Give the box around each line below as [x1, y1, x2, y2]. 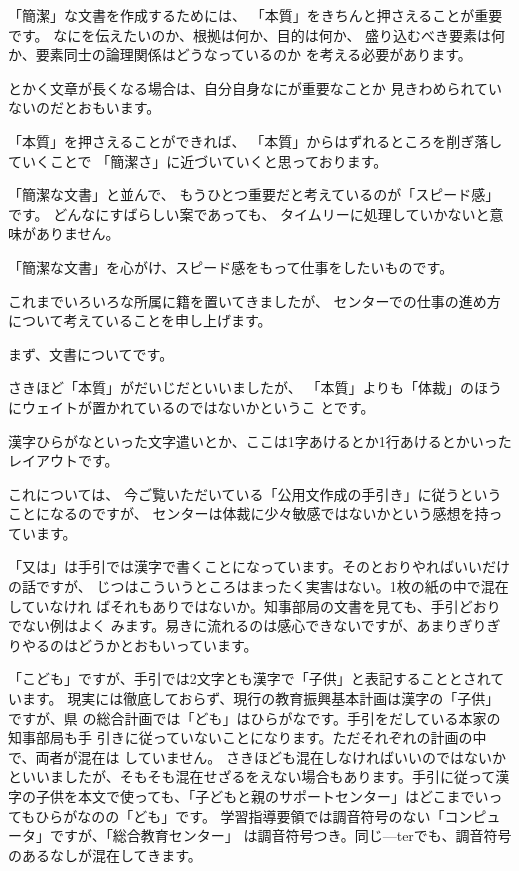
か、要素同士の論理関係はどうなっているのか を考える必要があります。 [8, 44, 472, 65]
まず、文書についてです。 [8, 343, 174, 364]
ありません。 [35, 223, 120, 244]
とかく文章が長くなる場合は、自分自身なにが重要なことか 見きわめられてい [8, 77, 502, 98]
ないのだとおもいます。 [8, 97, 161, 118]
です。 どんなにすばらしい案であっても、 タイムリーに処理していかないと [8, 203, 490, 224]
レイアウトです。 [8, 450, 119, 471]
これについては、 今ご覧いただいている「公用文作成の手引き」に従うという [8, 483, 502, 504]
